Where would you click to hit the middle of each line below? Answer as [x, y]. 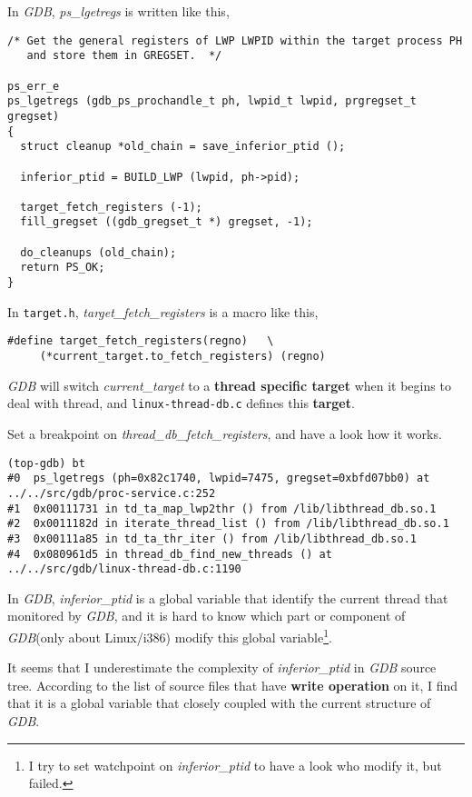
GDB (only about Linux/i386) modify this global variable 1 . [170, 636]
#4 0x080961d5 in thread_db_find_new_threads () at [170, 554]
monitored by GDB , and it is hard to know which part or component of [206, 616]
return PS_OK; [63, 268]
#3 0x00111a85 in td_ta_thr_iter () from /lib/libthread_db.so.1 [212, 538]
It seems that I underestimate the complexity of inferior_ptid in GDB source [222, 667]
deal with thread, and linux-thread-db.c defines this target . [181, 403]
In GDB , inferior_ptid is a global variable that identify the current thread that [228, 598]
